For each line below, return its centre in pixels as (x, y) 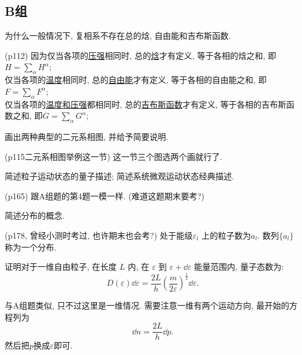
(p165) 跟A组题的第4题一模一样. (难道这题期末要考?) (105, 195)
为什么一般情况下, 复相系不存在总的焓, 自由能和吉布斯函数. (118, 36)
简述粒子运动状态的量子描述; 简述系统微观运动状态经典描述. (120, 176)
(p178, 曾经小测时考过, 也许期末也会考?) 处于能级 (99, 235)
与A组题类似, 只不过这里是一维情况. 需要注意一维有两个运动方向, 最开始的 (147, 305)
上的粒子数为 (226, 235)
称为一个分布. (31, 247)
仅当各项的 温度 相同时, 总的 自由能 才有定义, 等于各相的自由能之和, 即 (136, 80)
